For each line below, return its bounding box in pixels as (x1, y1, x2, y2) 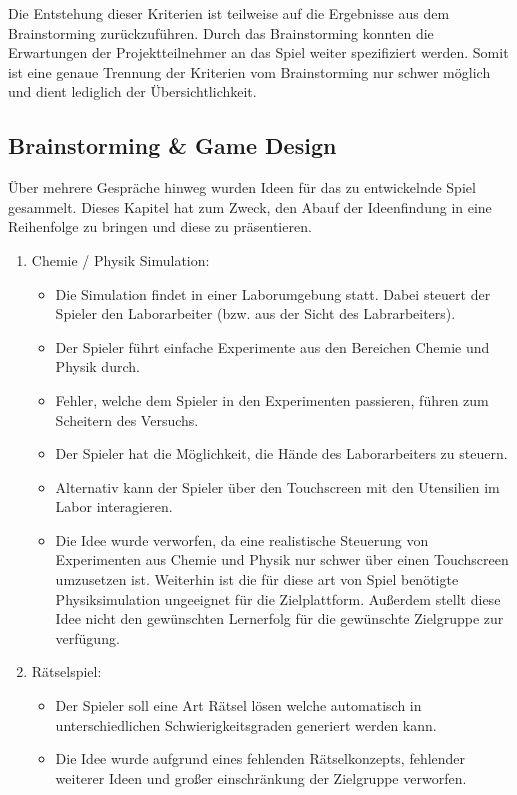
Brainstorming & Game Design (8, 130, 337, 161)
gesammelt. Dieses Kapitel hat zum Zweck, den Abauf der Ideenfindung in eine (8, 196, 492, 217)
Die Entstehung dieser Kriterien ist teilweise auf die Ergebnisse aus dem (8, 3, 450, 23)
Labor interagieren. (55, 496, 173, 517)
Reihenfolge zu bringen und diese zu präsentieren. (8, 216, 312, 237)
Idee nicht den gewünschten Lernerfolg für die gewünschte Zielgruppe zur (55, 608, 504, 629)
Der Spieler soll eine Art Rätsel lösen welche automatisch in (55, 695, 422, 716)
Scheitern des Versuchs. (55, 409, 199, 430)
